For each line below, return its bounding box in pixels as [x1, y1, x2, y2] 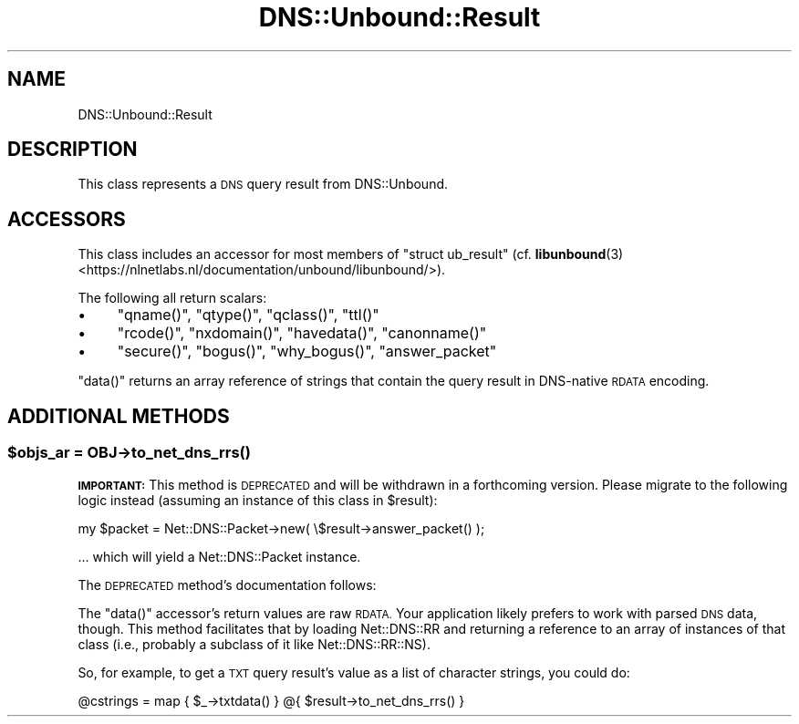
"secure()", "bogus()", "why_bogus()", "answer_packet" [117, 342, 497, 361]
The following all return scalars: [78, 290, 267, 306]
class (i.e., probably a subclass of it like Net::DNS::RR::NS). [78, 636, 431, 652]
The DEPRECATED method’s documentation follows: [78, 576, 377, 593]
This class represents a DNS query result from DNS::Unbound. [78, 176, 449, 192]
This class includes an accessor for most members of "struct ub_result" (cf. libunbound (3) [78, 246, 624, 263]
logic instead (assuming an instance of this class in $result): [78, 491, 438, 508]
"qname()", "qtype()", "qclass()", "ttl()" [117, 305, 379, 325]
